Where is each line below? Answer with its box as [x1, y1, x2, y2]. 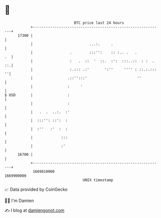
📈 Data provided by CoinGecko [4, 186, 68, 192]
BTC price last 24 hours [74, 20, 124, 25]
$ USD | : [4, 92, 70, 98]
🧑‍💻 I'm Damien [4, 198, 34, 203]
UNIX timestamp [82, 177, 113, 183]
